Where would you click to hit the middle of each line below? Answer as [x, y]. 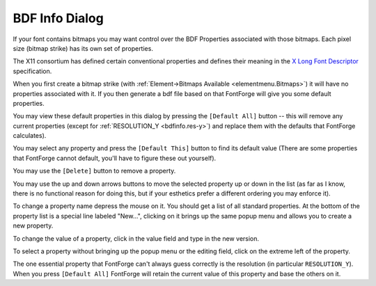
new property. [33, 225]
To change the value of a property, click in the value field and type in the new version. [136, 238]
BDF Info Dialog [58, 18]
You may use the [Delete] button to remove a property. [94, 171]
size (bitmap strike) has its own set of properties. [83, 48]
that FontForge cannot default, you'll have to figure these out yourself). [115, 158]
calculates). [30, 136]
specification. [32, 71]
